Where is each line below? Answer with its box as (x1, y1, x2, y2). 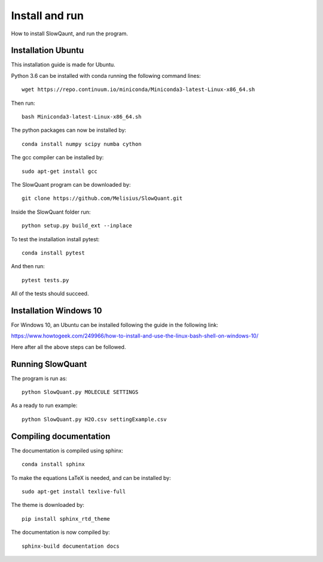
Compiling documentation (11, 431, 111, 441)
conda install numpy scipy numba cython (22, 141, 142, 147)
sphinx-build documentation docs (22, 542, 120, 549)
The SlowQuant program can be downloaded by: (11, 181, 131, 188)
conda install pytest (22, 249, 85, 256)
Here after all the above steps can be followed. (11, 343, 126, 350)
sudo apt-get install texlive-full (22, 488, 126, 495)
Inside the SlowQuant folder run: (11, 208, 91, 215)
